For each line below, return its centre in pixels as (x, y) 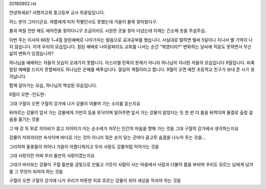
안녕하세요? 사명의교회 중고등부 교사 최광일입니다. (57, 13)
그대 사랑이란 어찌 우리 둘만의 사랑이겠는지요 (52, 156)
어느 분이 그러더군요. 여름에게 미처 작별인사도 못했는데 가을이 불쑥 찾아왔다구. (83, 22)
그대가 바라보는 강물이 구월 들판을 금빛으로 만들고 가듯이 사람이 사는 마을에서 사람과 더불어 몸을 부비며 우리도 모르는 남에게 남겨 (131, 164)
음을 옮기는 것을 (24, 119)
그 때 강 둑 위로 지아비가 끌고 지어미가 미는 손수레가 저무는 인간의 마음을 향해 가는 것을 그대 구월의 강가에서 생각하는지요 (124, 128)
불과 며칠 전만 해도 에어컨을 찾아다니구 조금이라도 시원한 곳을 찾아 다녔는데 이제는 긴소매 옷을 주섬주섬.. (108, 31)
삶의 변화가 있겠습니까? (31, 54)
